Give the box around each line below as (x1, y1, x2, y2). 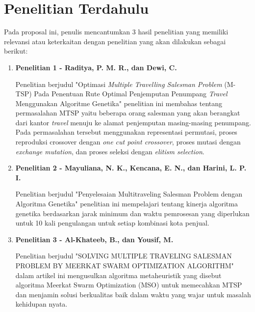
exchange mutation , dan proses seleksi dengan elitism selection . (15, 146, 204, 156)
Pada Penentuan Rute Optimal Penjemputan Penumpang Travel (34, 88, 228, 99)
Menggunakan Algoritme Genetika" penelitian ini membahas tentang (15, 98, 222, 108)
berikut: (4, 46, 28, 56)
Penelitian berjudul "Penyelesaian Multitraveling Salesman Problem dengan (15, 189, 243, 199)
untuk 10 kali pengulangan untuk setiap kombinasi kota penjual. (15, 218, 209, 228)
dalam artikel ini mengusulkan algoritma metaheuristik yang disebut (15, 270, 222, 280)
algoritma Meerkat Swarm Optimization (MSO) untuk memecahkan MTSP (15, 280, 242, 290)
